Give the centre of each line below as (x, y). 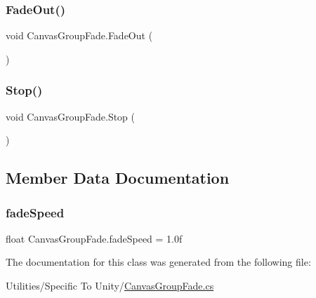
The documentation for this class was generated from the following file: (158, 262)
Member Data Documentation (118, 178)
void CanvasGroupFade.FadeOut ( (79, 35)
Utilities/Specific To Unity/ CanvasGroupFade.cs (110, 285)
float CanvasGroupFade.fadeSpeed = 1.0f (94, 238)
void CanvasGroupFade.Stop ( (71, 116)
